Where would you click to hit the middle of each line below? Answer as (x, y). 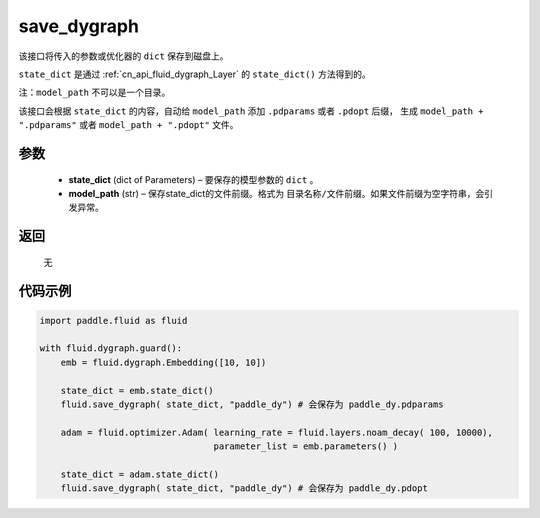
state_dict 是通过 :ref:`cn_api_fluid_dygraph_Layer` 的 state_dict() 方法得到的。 (194, 74)
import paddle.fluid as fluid (113, 320)
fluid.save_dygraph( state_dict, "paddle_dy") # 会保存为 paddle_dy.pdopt (244, 488)
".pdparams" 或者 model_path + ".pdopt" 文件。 (128, 125)
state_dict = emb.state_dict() (137, 390)
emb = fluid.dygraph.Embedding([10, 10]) (163, 362)
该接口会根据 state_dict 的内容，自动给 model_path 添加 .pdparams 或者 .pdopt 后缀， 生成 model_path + (251, 111)
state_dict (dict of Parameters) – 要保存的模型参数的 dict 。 (193, 179)
